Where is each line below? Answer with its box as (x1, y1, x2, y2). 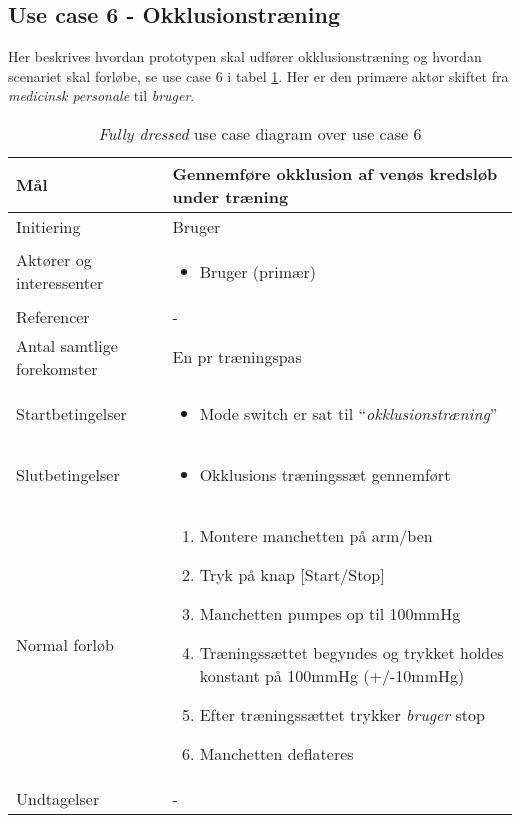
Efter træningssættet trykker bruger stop (199, 702, 485, 726)
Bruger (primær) (199, 259, 317, 283)
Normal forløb (16, 632, 114, 656)
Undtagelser (16, 786, 100, 810)
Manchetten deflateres (199, 741, 354, 765)
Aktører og (16, 248, 92, 272)
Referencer (16, 304, 90, 328)
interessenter (16, 271, 104, 295)
